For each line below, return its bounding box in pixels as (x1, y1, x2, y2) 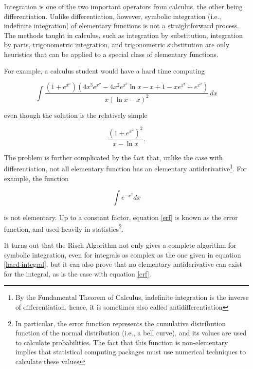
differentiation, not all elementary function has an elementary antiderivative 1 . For (4, 162, 247, 173)
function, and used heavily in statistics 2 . (4, 222, 124, 234)
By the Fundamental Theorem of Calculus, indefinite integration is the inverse (15, 292, 249, 302)
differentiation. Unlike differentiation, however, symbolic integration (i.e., (4, 11, 221, 21)
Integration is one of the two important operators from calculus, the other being (4, 1, 243, 11)
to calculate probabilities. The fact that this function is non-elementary (15, 337, 228, 347)
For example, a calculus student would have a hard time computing (4, 65, 205, 75)
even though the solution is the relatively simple (4, 110, 147, 120)
